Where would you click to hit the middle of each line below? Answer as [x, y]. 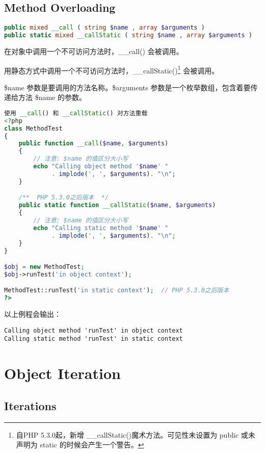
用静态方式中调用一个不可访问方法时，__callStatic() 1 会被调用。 [112, 69]
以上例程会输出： [33, 314]
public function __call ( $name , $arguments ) [94, 144]
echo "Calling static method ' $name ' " [101, 228]
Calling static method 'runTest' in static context [94, 339]
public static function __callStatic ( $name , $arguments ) [117, 205]
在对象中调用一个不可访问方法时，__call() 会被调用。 [94, 51]
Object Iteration [62, 373]
